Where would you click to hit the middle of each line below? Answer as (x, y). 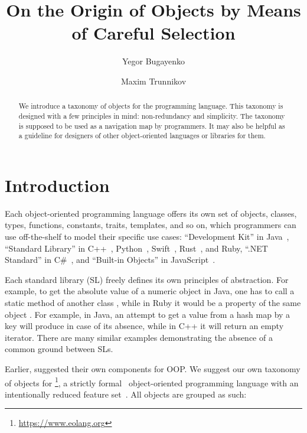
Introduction (57, 185)
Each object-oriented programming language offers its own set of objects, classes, (151, 213)
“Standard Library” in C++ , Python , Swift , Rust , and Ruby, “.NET (136, 248)
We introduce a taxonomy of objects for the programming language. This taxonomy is (151, 106)
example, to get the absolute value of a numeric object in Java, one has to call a (150, 291)
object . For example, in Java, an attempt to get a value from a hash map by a (148, 314)
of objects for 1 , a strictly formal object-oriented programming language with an (152, 382)
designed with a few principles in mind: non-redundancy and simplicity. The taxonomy (152, 115)
